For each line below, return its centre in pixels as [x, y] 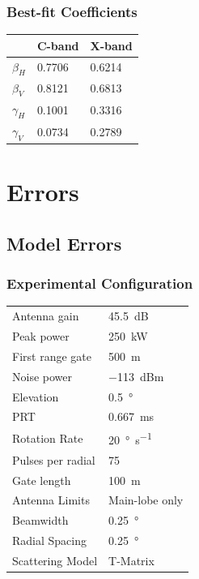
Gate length [42, 480]
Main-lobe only [146, 500]
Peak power [41, 335]
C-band [58, 45]
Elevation [36, 396]
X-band [111, 45]
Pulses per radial [54, 459]
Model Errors [64, 243]
